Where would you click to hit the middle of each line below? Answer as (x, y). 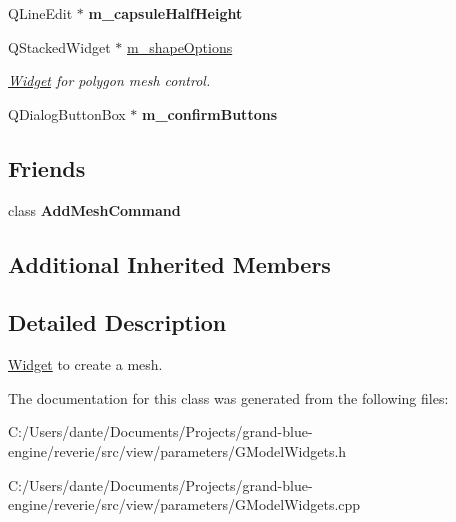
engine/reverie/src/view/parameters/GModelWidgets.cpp (184, 504)
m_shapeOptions (180, 46)
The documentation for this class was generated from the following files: (228, 397)
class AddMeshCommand (94, 209)
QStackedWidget (59, 46)
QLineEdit (40, 13)
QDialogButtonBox (67, 113)
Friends (47, 167)
